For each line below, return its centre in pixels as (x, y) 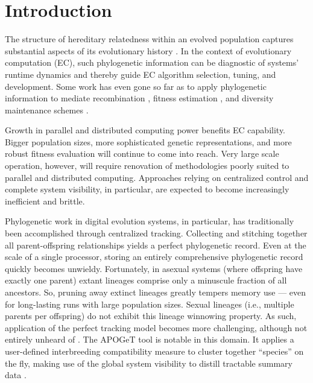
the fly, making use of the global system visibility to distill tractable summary (149, 363)
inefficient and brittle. (45, 201)
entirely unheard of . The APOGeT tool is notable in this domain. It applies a (150, 339)
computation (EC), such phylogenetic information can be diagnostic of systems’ (152, 62)
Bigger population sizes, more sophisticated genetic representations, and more (148, 141)
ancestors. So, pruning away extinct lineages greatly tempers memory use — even (156, 292)
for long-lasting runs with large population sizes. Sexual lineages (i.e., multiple (150, 304)
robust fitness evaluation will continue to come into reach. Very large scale (142, 154)
